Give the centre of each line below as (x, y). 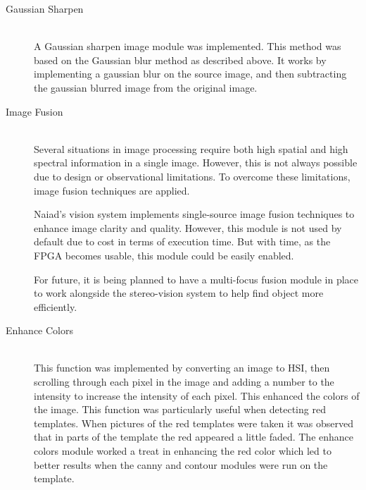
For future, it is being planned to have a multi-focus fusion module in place (196, 279)
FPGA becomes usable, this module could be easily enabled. (164, 255)
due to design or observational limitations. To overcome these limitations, (192, 176)
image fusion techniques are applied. (112, 190)
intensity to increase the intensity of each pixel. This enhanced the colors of (197, 395)
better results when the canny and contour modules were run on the (181, 464)
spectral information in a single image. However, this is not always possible (196, 163)
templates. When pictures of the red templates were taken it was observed (194, 423)
